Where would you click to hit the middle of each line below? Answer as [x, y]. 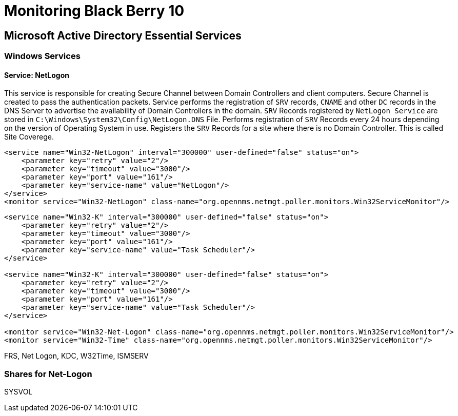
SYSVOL [18, 392]
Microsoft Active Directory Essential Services [123, 35]
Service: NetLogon [37, 75]
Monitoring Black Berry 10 [94, 11]
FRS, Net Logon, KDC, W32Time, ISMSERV [76, 356]
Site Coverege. [29, 137]
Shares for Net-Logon [48, 374]
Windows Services [42, 56]
